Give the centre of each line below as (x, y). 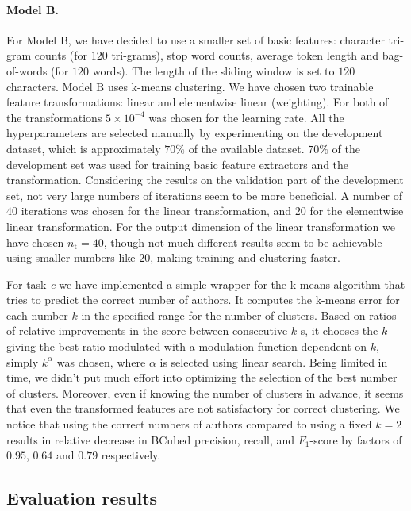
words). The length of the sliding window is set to (213, 70)
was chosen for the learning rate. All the (246, 117)
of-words (27, 70)
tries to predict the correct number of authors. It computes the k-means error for (203, 300)
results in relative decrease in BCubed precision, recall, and (151, 439)
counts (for (61, 55)
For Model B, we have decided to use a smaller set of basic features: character (196, 39)
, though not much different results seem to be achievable (243, 242)
